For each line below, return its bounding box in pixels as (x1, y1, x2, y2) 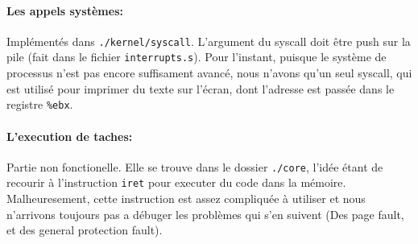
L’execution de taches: (6, 127, 133, 144)
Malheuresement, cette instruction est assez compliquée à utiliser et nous (6, 190, 366, 207)
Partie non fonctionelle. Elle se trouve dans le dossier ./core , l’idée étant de (6, 158, 383, 175)
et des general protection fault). (6, 221, 163, 238)
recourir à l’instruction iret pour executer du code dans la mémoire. (6, 174, 346, 191)
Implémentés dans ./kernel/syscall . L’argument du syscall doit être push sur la (6, 32, 411, 49)
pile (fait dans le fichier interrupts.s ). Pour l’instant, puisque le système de (6, 48, 387, 65)
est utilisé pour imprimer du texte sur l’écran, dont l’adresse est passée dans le (6, 80, 395, 97)
